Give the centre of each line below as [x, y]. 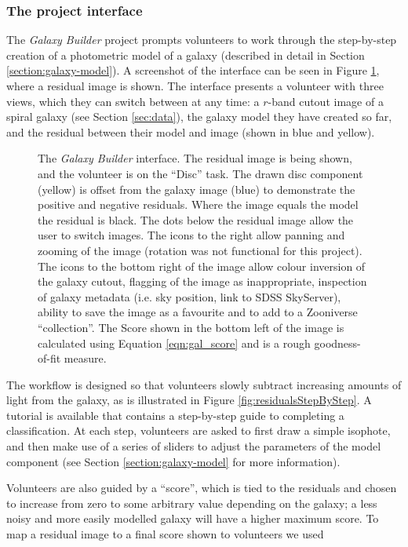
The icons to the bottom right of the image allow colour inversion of [202, 266]
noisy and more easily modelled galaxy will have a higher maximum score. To [193, 518]
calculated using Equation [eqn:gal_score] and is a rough [174, 343]
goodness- [337, 343]
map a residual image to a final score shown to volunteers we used [165, 534]
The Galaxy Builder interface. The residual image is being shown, [195, 158]
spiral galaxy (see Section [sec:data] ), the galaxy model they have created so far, [199, 117]
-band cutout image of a [326, 101]
